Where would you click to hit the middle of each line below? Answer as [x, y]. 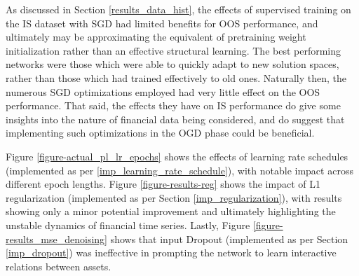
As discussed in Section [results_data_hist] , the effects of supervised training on [178, 9]
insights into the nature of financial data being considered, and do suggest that [175, 119]
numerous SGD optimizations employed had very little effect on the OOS [163, 91]
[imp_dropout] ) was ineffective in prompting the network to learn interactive [171, 253]
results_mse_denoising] [57, 239]
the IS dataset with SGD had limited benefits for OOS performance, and [162, 23]
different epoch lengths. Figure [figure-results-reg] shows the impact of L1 [163, 184]
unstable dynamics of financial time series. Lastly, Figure [128, 225]
